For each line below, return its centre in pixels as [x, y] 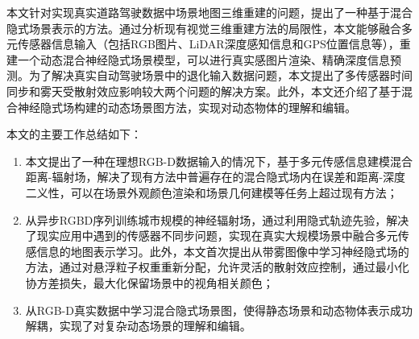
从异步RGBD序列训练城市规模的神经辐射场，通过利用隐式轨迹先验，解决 [217, 219]
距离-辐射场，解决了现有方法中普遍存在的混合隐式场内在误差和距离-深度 [216, 177]
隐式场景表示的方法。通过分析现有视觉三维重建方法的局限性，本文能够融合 [204, 28]
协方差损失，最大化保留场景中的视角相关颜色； [149, 282]
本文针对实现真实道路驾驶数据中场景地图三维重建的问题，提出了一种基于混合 [209, 12]
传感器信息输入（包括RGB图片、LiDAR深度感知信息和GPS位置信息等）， [208, 44]
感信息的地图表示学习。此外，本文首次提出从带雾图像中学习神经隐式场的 [217, 251]
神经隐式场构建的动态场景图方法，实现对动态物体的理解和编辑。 [187, 107]
